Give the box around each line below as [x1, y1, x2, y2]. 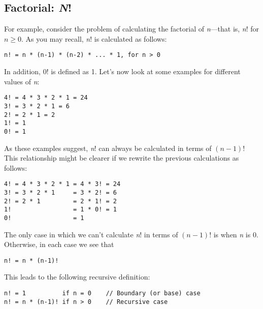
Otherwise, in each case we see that [4, 239, 114, 250]
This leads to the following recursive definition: [4, 271, 150, 282]
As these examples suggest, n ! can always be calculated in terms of [4, 142, 212, 153]
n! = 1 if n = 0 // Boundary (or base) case [4, 290, 201, 297]
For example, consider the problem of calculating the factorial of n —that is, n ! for [4, 23, 259, 34]
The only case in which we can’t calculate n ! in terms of [4, 229, 178, 239]
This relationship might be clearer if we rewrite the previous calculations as [4, 152, 239, 163]
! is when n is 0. [209, 229, 258, 239]
